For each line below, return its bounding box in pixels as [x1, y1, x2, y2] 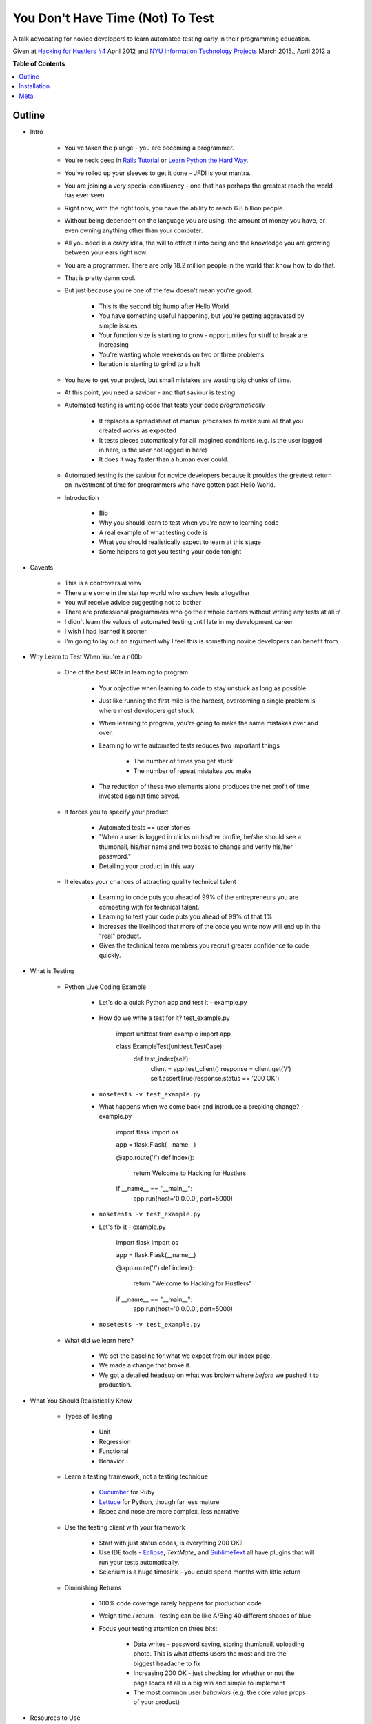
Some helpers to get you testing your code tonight [99, 548, 242, 556]
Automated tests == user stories [99, 823, 191, 832]
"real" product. [99, 932, 141, 940]
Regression [99, 1437, 131, 1445]
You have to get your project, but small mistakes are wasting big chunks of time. [64, 376, 292, 384]
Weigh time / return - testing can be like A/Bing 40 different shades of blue [99, 1612, 311, 1620]
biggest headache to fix [133, 1659, 201, 1667]
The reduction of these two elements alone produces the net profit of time [99, 782, 309, 790]
